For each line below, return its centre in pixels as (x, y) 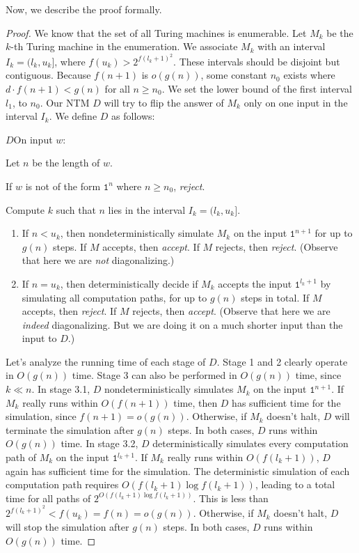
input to (39, 338)
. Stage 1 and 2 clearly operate (282, 361)
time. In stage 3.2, (99, 443)
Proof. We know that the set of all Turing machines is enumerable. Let (156, 32)
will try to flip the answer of (164, 102)
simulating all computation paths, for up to (114, 297)
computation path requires (62, 484)
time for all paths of (48, 498)
